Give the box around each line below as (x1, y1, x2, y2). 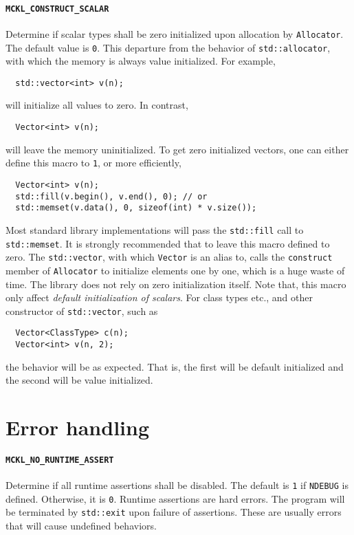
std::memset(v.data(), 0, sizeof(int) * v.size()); (15, 203, 257, 213)
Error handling (5, 413, 149, 441)
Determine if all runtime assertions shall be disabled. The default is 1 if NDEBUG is (5, 478, 349, 492)
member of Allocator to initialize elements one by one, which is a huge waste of (5, 263, 345, 277)
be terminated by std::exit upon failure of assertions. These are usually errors (5, 505, 342, 519)
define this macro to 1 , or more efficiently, (5, 155, 181, 170)
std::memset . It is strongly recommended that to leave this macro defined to (5, 236, 330, 250)
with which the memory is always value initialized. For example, (5, 54, 276, 68)
